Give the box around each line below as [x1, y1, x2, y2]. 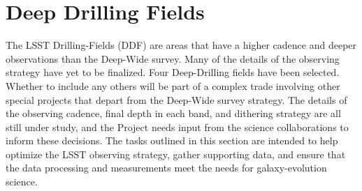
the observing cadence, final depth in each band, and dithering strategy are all [6, 106, 341, 121]
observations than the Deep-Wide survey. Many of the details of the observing [6, 51, 340, 66]
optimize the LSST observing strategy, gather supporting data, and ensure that [6, 146, 346, 161]
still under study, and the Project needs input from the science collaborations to [6, 119, 349, 134]
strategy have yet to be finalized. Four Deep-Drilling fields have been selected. [6, 65, 340, 79]
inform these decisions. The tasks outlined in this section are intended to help [6, 133, 338, 148]
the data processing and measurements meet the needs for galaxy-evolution [6, 160, 327, 175]
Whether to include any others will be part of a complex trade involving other [6, 78, 340, 93]
